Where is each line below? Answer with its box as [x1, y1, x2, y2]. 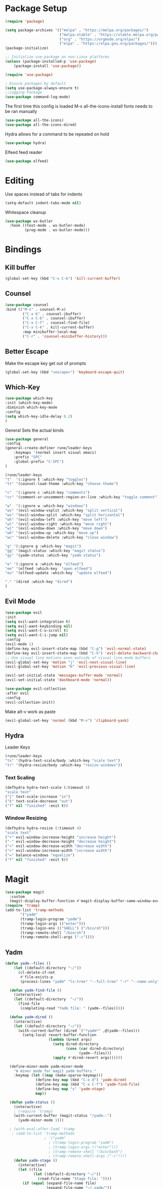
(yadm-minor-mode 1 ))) [17, 1118, 64, 1123]
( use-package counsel [5, 302, 49, 307]
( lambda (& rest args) [48, 1037, 92, 1042]
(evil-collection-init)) [5, 700, 55, 705]
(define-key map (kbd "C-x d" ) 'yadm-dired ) [35, 1077, 127, 1082]
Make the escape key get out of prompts [5, 360, 86, 366]
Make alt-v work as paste [5, 709, 56, 715]
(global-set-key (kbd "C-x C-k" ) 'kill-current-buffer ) [5, 276, 120, 281]
